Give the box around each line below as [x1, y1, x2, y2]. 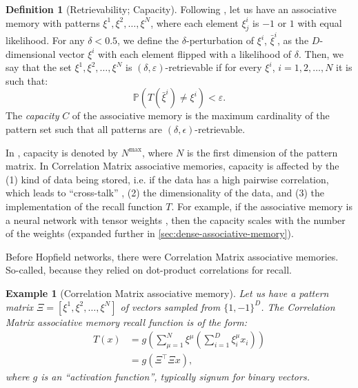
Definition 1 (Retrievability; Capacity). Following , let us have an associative [6, 2, 337, 16]
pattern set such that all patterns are [6, 122, 163, 136]
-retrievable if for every [165, 60, 262, 74]
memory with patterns [6, 15, 100, 30]
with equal [297, 15, 342, 30]
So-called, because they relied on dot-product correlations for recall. [6, 263, 292, 277]
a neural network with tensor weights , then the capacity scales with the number [6, 212, 346, 227]
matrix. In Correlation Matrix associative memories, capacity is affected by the [6, 159, 339, 173]
